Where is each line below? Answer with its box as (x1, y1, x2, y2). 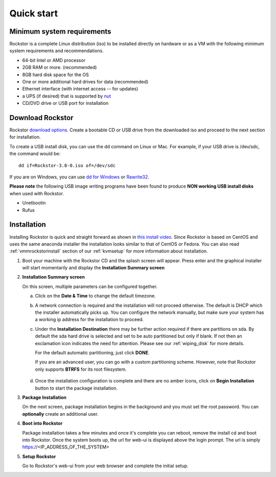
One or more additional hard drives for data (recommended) (22, 79, 149, 85)
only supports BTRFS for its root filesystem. (35, 366, 127, 372)
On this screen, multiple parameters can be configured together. (22, 283, 158, 289)
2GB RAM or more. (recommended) (22, 64, 97, 71)
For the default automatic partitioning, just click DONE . (35, 349, 150, 355)
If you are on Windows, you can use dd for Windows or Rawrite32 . (9, 174, 149, 180)
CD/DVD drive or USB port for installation (22, 100, 109, 106)
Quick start (9, 8, 58, 19)
